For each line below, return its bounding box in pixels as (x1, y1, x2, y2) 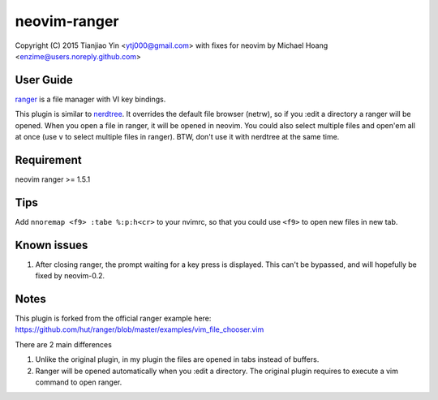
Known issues (15, 238, 88, 252)
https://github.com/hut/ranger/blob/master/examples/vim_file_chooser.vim (15, 325, 264, 334)
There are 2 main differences (15, 339, 113, 349)
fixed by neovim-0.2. (35, 271, 105, 281)
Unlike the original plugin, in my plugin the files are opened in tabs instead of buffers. (35, 355, 320, 364)
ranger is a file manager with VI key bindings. (15, 94, 166, 104)
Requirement (15, 153, 83, 166)
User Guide (15, 73, 73, 87)
